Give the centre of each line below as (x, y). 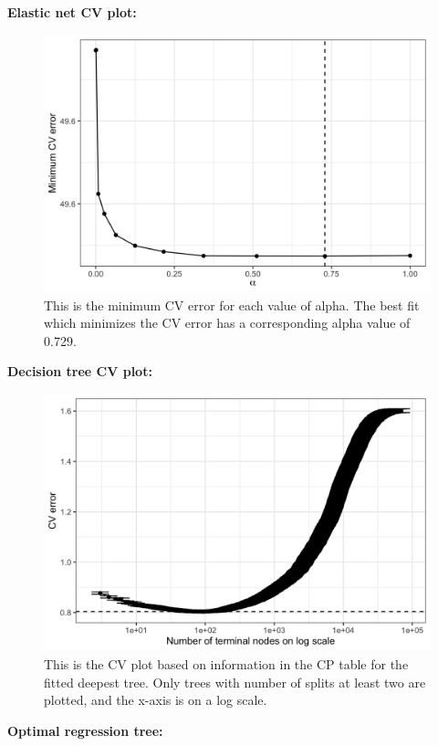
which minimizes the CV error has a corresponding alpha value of (227, 323)
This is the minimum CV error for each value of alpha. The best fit (232, 305)
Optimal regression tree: (85, 730)
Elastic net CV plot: (72, 12)
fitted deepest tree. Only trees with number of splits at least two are (235, 682)
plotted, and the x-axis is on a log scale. (156, 700)
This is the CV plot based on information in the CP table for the (226, 663)
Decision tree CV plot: (80, 371)
